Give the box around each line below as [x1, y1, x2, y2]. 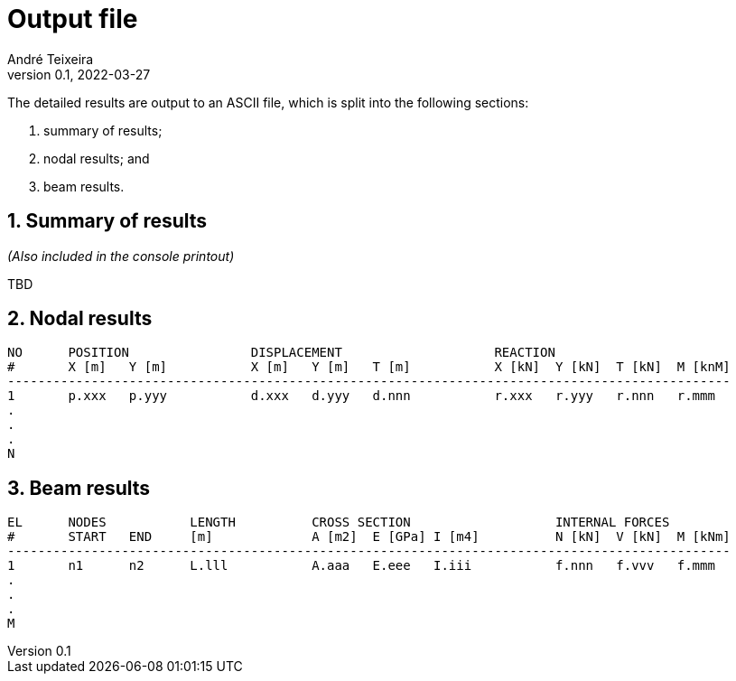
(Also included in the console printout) [7, 247, 235, 264]
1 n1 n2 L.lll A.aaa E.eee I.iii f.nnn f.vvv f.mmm [7, 558, 715, 574]
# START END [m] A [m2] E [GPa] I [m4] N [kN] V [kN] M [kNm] [7, 529, 731, 545]
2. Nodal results [7, 307, 153, 331]
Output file [7, 4, 138, 34]
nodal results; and [43, 150, 150, 166]
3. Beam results [7, 476, 151, 499]
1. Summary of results [7, 210, 208, 233]
